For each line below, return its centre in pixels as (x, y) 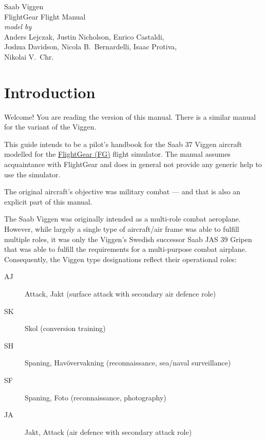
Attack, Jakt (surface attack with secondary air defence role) (120, 293)
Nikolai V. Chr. (29, 56)
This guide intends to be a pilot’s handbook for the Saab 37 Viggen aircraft (123, 144)
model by (18, 26)
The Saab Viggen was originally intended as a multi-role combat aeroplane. (122, 219)
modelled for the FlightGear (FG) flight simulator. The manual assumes (117, 154)
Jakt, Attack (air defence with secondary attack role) (108, 431)
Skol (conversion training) (65, 328)
